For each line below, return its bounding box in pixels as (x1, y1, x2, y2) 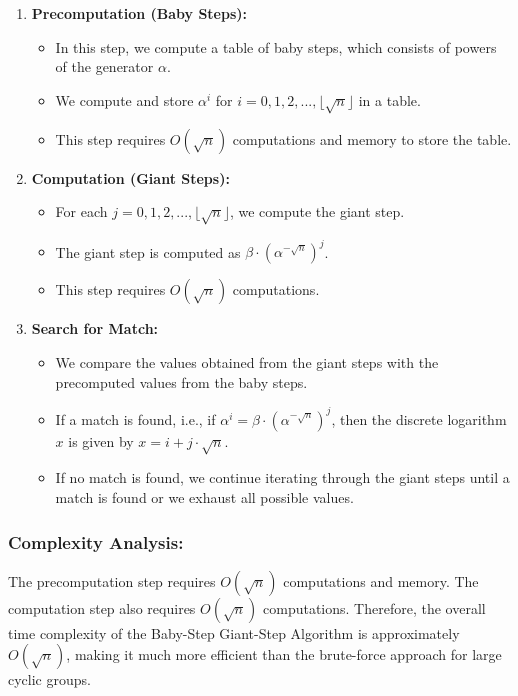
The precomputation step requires (8, 570, 216, 591)
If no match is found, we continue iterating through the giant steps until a (55, 467, 510, 488)
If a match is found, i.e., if (55, 408, 216, 429)
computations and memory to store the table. (232, 128, 512, 149)
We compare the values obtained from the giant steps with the (55, 352, 439, 372)
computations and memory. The (283, 570, 479, 591)
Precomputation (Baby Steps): (31, 3, 247, 23)
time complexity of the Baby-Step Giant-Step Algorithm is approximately (8, 622, 460, 643)
